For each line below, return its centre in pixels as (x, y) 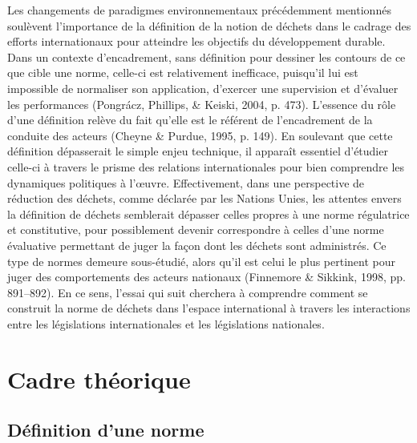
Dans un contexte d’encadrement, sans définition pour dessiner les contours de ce (206, 56)
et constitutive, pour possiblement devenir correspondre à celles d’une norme (196, 230)
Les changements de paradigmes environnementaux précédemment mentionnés (199, 10)
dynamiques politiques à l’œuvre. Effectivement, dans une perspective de (186, 182)
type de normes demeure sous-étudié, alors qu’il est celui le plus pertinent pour (202, 261)
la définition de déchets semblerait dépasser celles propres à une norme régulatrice (208, 213)
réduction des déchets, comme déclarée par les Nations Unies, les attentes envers (204, 198)
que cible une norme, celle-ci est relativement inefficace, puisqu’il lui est (183, 72)
